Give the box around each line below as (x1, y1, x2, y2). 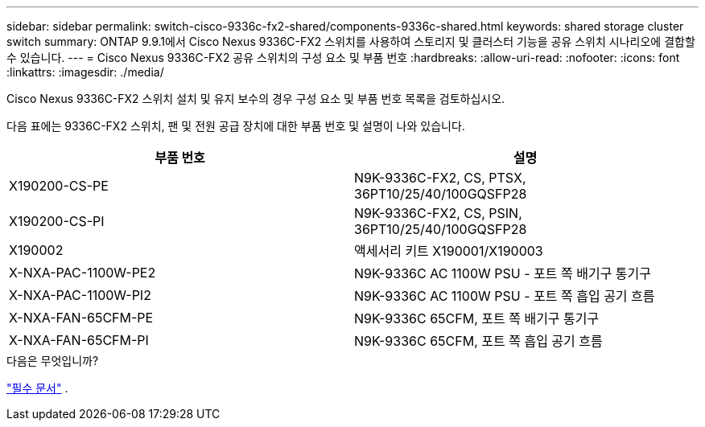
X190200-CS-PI (9, 213, 105, 229)
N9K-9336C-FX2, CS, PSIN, (354, 205, 522, 221)
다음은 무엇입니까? (6, 354, 99, 367)
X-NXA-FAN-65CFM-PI (9, 332, 149, 348)
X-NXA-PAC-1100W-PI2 (9, 287, 151, 303)
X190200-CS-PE (9, 178, 109, 194)
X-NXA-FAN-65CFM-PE (9, 310, 154, 326)
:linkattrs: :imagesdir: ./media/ (6, 65, 164, 79)
